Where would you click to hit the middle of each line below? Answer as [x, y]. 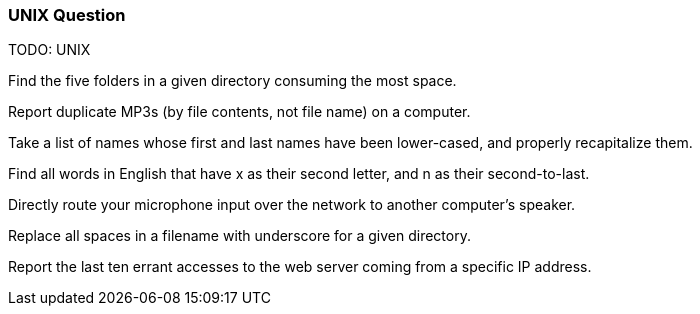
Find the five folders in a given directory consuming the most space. [232, 81]
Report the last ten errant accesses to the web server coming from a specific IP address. [300, 267]
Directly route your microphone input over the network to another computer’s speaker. [292, 205]
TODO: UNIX [49, 50]
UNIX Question [67, 15]
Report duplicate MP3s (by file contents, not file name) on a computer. [239, 112]
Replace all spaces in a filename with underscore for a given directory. [239, 236]
